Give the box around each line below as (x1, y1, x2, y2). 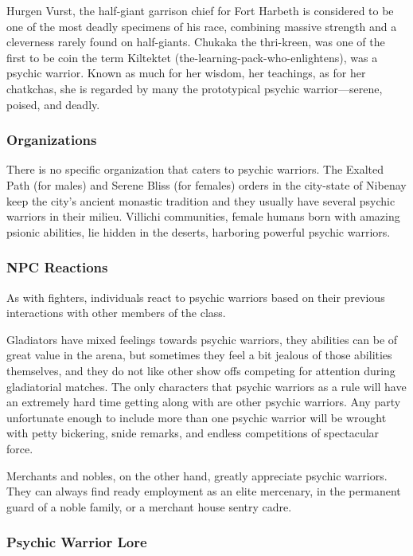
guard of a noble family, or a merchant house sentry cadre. (6, 498, 292, 515)
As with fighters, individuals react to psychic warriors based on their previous (6, 288, 385, 305)
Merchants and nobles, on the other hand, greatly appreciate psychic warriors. (6, 467, 388, 484)
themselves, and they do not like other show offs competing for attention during (6, 362, 395, 378)
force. (6, 440, 33, 456)
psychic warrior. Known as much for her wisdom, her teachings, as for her (6, 65, 366, 81)
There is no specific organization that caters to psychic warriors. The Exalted (6, 161, 384, 178)
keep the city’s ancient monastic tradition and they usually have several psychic (6, 192, 395, 209)
